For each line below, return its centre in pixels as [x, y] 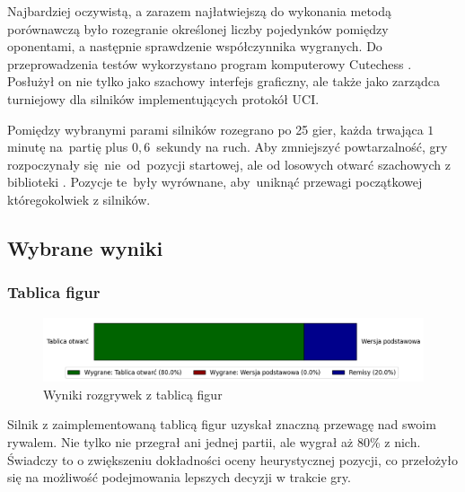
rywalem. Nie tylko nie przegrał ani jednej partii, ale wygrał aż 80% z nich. [214, 441]
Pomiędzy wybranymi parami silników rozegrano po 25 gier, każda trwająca [215, 129]
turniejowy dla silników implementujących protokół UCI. [163, 98]
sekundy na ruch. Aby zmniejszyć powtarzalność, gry [302, 147]
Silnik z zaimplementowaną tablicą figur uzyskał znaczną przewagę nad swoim [222, 424]
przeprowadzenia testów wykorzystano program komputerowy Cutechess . [210, 63]
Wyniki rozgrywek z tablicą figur [133, 394]
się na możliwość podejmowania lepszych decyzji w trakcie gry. [179, 477]
